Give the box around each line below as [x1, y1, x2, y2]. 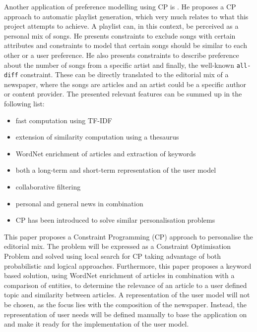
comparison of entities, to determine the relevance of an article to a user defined [4, 280, 247, 290]
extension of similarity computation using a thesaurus [15, 132, 179, 142]
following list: [4, 98, 45, 109]
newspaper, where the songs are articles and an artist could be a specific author [4, 79, 246, 89]
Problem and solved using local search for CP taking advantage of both [4, 251, 221, 261]
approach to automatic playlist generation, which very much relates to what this [4, 11, 249, 21]
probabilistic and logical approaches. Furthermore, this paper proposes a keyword [4, 260, 252, 271]
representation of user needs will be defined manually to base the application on [4, 309, 247, 319]
